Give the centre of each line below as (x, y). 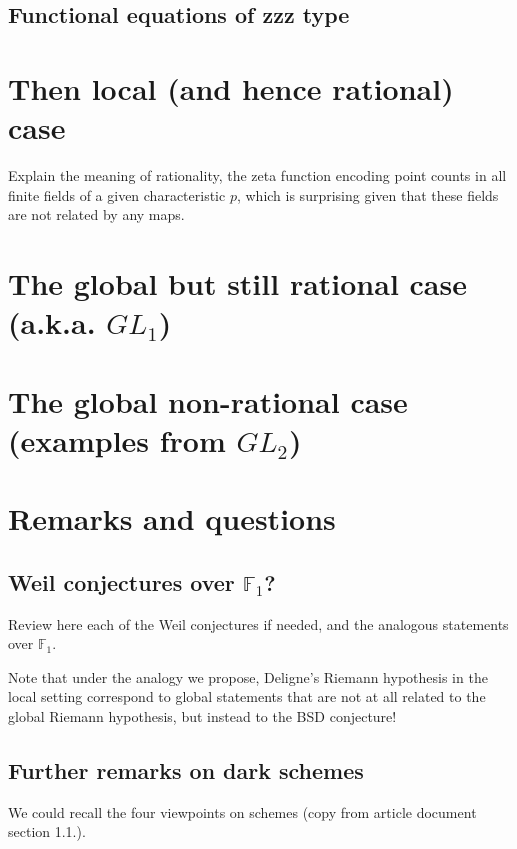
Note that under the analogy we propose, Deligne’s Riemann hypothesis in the (248, 676)
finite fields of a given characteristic (117, 194)
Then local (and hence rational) (231, 87)
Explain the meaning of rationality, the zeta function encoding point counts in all (257, 175)
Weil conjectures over (121, 581)
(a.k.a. (52, 322)
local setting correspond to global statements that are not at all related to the (247, 696)
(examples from (117, 439)
